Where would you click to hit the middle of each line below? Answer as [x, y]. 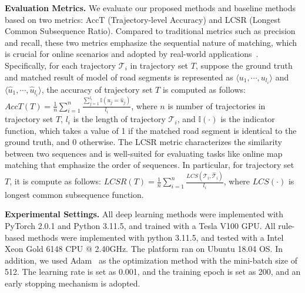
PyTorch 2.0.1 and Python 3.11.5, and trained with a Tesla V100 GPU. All [140, 225]
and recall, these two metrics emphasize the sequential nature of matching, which [151, 42]
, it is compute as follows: [55, 181]
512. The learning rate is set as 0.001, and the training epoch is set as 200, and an [153, 272]
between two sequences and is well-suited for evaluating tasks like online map [144, 153]
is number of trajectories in [217, 105]
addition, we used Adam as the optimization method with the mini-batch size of [151, 260]
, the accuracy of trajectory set [97, 89]
